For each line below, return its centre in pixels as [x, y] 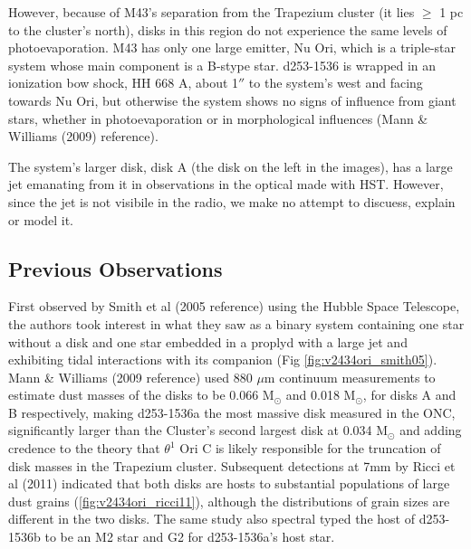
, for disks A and [409, 395]
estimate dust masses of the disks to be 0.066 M [141, 395]
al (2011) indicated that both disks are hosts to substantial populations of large [229, 483]
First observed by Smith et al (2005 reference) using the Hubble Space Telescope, [234, 306]
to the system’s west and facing [336, 83]
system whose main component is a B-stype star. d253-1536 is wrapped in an [222, 65]
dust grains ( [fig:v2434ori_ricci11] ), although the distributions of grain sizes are [229, 501]
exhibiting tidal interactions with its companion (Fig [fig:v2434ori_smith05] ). [223, 360]
